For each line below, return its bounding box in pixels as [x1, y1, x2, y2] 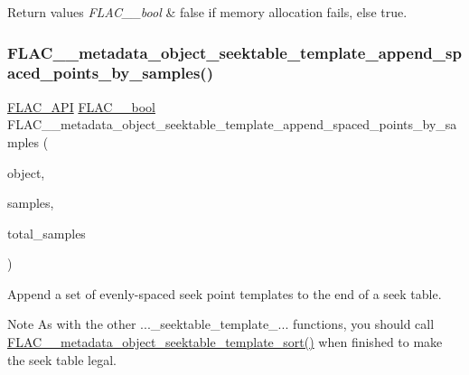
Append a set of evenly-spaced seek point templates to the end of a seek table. [7, 284, 442, 303]
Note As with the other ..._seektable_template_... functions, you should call [7, 314, 435, 333]
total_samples [7, 223, 86, 242]
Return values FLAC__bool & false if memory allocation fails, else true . [7, 3, 408, 21]
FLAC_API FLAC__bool [7, 97, 155, 116]
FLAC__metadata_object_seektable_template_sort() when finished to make [7, 333, 443, 352]
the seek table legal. [7, 350, 117, 369]
